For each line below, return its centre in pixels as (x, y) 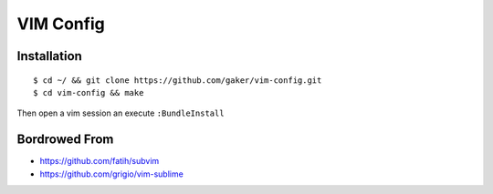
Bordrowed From (65, 140)
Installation (49, 56)
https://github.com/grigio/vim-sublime (112, 174)
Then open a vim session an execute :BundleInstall (121, 113)
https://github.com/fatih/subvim (100, 161)
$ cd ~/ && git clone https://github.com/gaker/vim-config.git (178, 80)
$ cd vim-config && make (89, 92)
